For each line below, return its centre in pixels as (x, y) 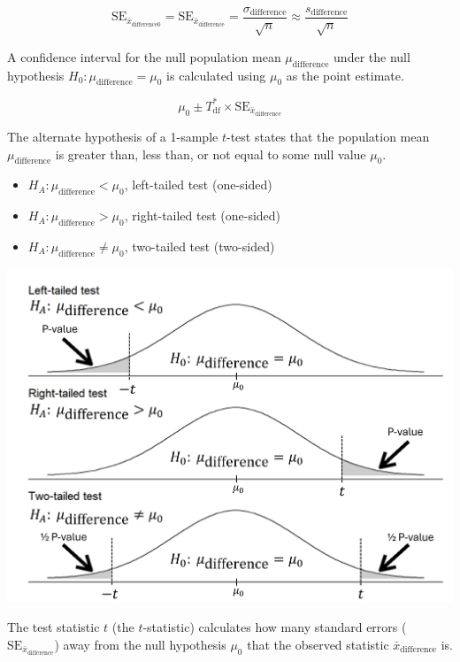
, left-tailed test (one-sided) (198, 185)
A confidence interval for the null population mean (144, 56)
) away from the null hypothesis (140, 644)
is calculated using (216, 75)
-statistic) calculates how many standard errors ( (275, 627)
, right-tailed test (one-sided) (203, 216)
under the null (372, 56)
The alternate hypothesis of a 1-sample (113, 137)
